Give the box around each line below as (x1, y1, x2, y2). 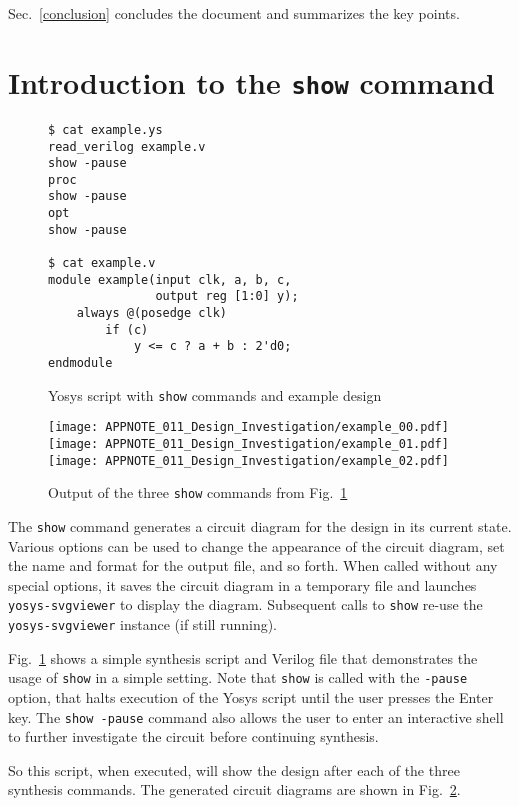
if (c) (105, 322, 149, 337)
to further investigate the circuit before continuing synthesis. (8, 726, 379, 747)
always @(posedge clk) (76, 306, 227, 321)
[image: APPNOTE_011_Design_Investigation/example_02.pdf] (48, 453, 449, 468)
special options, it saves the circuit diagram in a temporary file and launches (8, 574, 477, 595)
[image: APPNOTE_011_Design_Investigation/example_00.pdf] (48, 420, 449, 435)
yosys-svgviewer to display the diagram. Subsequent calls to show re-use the (8, 594, 483, 615)
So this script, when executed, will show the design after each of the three (8, 759, 460, 780)
